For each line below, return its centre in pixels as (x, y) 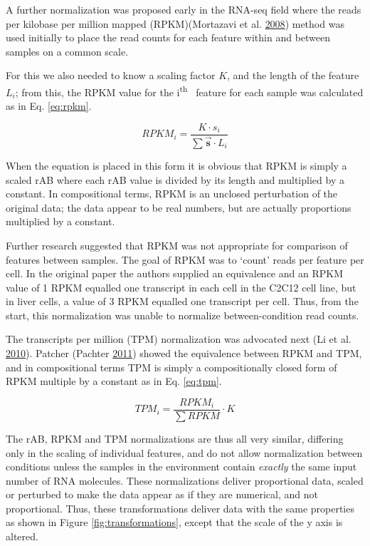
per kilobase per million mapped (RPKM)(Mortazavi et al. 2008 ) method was (175, 23)
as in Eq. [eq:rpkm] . (49, 106)
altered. (22, 536)
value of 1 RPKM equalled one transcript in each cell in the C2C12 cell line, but (181, 287)
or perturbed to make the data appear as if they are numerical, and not (162, 494)
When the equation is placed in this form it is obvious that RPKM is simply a (176, 165)
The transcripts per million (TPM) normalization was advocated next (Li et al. (179, 339)
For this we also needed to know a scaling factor (111, 75)
